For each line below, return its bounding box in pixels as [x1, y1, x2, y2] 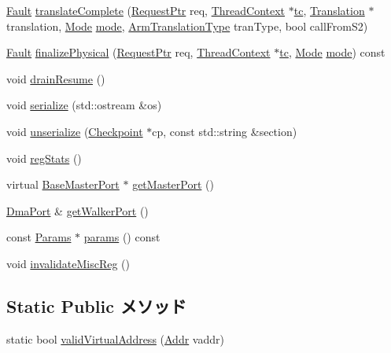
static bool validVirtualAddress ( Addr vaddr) [6, 330, 224, 347]
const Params [6, 229, 72, 245]
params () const [83, 229, 160, 245]
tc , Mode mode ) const [279, 44, 385, 61]
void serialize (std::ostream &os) [6, 97, 162, 113]
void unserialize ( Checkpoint [6, 123, 143, 139]
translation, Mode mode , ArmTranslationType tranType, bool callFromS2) [6, 17, 368, 34]
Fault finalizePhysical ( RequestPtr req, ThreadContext [6, 44, 271, 61]
